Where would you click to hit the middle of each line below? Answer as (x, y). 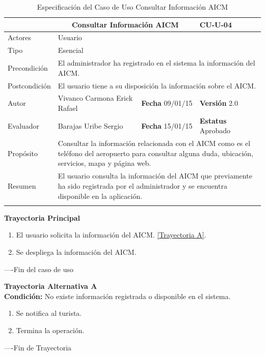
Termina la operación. (50, 330)
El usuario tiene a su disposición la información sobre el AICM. (157, 85)
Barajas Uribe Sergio (90, 125)
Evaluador (24, 125)
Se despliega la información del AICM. (76, 252)
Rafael (68, 108)
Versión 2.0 (219, 103)
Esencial (71, 50)
